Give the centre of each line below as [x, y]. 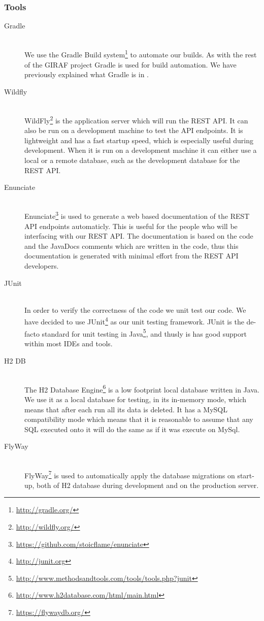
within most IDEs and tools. [69, 343]
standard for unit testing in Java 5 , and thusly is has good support [144, 333]
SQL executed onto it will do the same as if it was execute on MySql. [132, 429]
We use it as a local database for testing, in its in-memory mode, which [136, 399]
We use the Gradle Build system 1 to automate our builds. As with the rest [141, 54]
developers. [42, 266]
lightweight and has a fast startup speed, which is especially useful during [139, 140]
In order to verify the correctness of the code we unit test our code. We [135, 309]
